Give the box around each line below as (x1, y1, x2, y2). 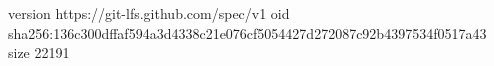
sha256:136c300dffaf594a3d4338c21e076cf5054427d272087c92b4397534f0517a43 (8, 22, 487, 43)
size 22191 (8, 42, 70, 63)
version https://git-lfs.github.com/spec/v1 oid (8, 3, 290, 23)
